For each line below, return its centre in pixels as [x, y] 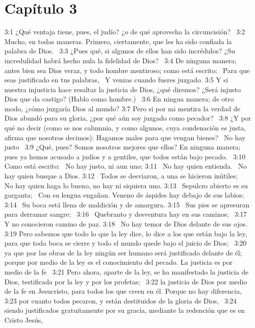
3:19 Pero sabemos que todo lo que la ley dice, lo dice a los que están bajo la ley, [126, 233]
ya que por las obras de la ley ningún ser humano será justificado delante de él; [123, 252]
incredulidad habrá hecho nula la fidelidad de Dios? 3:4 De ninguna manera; [121, 60]
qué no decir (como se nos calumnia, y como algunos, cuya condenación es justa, [125, 128]
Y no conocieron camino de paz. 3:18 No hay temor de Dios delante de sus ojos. [126, 224]
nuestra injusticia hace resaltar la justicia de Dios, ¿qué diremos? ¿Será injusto [123, 89]
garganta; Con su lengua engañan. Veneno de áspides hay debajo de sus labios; [124, 195]
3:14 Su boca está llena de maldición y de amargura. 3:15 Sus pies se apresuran [127, 204]
